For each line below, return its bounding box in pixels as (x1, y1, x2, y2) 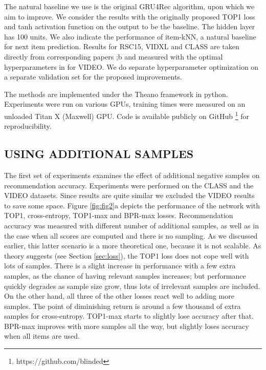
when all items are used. (4, 330, 80, 341)
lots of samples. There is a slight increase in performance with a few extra (4, 260, 236, 271)
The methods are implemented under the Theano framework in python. (4, 88, 228, 99)
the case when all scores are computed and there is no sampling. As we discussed (4, 230, 258, 241)
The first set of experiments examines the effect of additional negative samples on (4, 169, 260, 180)
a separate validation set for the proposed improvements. (4, 71, 182, 82)
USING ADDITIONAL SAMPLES (4, 146, 194, 162)
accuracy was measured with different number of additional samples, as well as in (4, 220, 259, 230)
